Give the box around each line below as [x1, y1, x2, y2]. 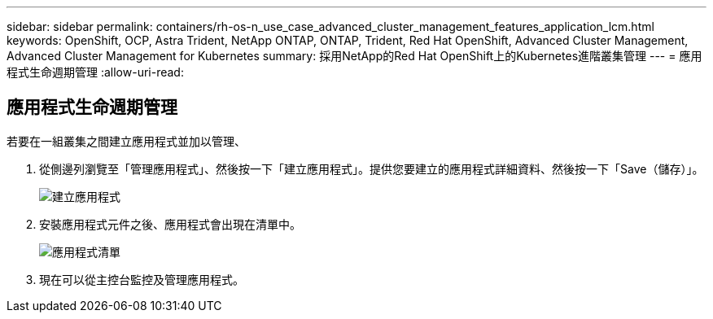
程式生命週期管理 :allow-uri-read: [7, 65, 184, 79]
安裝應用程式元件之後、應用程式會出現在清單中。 [39, 216, 301, 231]
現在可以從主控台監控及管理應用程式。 [39, 272, 244, 286]
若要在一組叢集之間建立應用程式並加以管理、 [7, 133, 246, 148]
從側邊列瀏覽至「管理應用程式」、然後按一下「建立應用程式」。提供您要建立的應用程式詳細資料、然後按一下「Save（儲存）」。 [39, 161, 704, 176]
